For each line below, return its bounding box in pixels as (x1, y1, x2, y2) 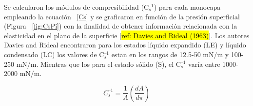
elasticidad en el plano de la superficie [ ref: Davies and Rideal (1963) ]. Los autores (4, 30, 250, 40)
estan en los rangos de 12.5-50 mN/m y (111, 49, 229, 59)
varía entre (188, 59, 220, 69)
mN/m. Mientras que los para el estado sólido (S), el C (16, 59, 181, 69)
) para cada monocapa (154, 2, 221, 12)
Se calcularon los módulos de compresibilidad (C (4, 2, 149, 12)
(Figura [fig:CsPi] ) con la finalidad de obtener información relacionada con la (4, 21, 237, 31)
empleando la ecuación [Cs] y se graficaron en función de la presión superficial (4, 11, 240, 21)
